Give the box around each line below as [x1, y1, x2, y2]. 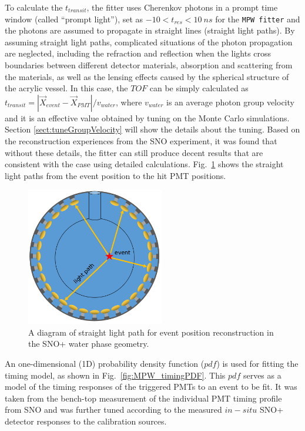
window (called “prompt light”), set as [5, 12, 143, 25]
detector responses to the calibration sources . [5, 415, 167, 427]
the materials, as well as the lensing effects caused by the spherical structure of [5, 70, 289, 82]
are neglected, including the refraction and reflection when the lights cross [5, 47, 272, 59]
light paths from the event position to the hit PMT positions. [5, 169, 226, 181]
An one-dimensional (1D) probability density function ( [5, 357, 205, 370]
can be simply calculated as [149, 82, 249, 94]
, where [115, 95, 142, 108]
